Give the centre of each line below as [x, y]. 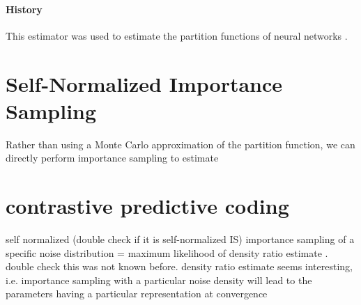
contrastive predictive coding [147, 206]
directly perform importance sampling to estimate [112, 158]
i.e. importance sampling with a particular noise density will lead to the [159, 280]
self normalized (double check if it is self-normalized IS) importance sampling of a [180, 239]
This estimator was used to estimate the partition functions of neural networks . [177, 35]
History [24, 9]
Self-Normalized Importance [144, 83]
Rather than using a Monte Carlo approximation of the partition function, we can [180, 144]
